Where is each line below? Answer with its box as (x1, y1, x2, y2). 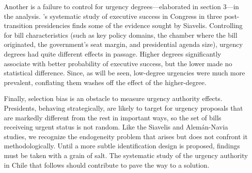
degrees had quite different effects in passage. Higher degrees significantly (4, 48, 221, 58)
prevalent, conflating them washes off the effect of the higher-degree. (4, 77, 206, 87)
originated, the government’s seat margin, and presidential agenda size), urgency (4, 39, 243, 49)
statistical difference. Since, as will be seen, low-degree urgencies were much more (4, 68, 245, 78)
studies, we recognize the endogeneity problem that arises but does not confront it (4, 131, 248, 141)
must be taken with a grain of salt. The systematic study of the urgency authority (4, 150, 248, 160)
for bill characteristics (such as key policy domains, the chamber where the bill (4, 29, 237, 40)
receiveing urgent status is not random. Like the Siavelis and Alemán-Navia (4, 122, 228, 132)
